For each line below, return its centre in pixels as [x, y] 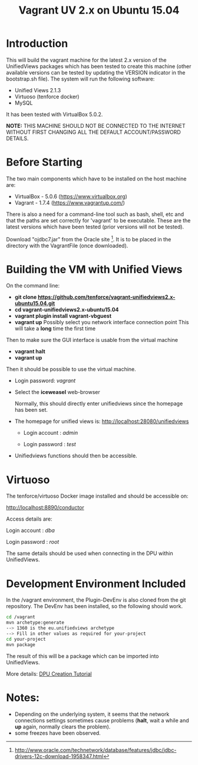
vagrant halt [30, 351]
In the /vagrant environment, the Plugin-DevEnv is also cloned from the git [96, 600]
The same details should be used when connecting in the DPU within [90, 553]
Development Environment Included [96, 584]
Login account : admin [51, 433]
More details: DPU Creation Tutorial [49, 674]
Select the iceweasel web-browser [57, 392]
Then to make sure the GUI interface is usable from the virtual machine [92, 340]
